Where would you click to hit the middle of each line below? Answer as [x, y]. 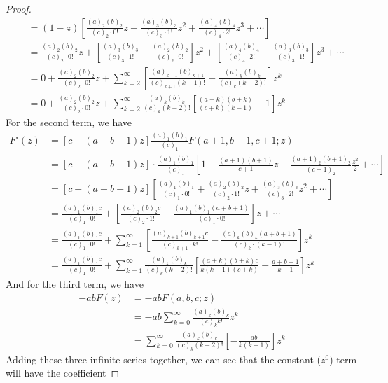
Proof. [19, 8]
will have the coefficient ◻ [63, 373]
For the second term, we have [69, 122]
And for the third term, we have [75, 284]
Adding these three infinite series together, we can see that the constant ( [164, 359]
